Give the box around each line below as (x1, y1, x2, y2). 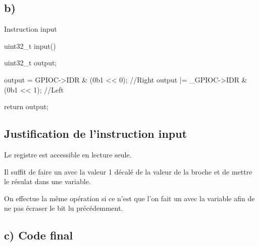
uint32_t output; (4, 57, 57, 68)
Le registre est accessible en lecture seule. (4, 149, 132, 159)
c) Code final (4, 227, 73, 243)
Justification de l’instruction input (4, 126, 187, 141)
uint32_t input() (4, 40, 56, 51)
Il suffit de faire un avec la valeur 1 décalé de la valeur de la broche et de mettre (4, 166, 252, 177)
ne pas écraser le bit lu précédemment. (4, 203, 123, 213)
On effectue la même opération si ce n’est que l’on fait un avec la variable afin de (4, 193, 255, 203)
